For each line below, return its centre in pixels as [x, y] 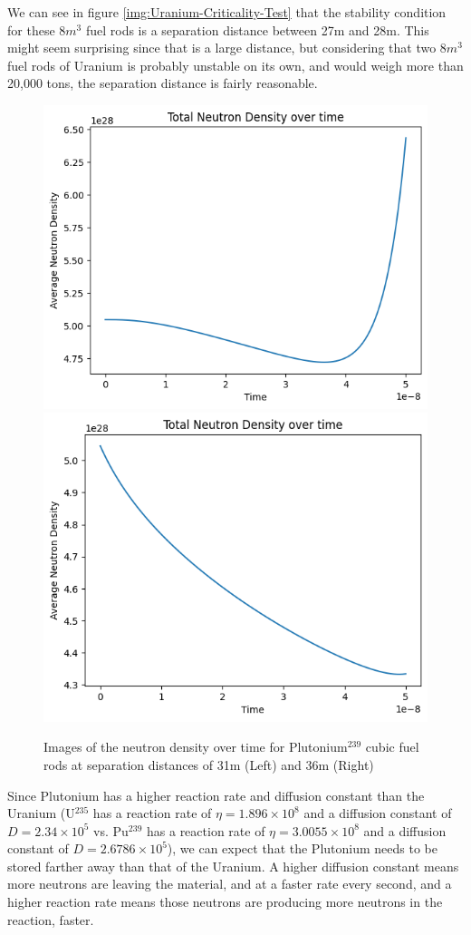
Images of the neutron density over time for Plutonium [196, 747]
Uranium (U [41, 813]
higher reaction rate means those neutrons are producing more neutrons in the [225, 902]
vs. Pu [111, 830]
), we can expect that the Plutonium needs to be [302, 848]
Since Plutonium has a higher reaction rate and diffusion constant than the [216, 795]
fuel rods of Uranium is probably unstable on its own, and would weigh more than [235, 65]
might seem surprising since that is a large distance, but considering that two [222, 48]
